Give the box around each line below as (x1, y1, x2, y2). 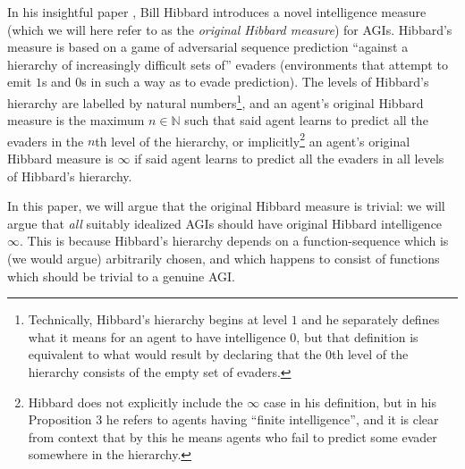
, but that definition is (296, 327, 418, 346)
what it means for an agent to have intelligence (28, 327, 286, 346)
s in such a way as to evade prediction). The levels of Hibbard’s (81, 72, 429, 91)
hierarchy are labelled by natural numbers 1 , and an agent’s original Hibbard (7, 90, 424, 112)
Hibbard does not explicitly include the (28, 392, 243, 411)
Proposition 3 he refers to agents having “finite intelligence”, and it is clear (28, 410, 439, 429)
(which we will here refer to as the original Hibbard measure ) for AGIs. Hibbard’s (7, 20, 452, 38)
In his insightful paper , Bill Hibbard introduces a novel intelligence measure (7, 3, 427, 21)
